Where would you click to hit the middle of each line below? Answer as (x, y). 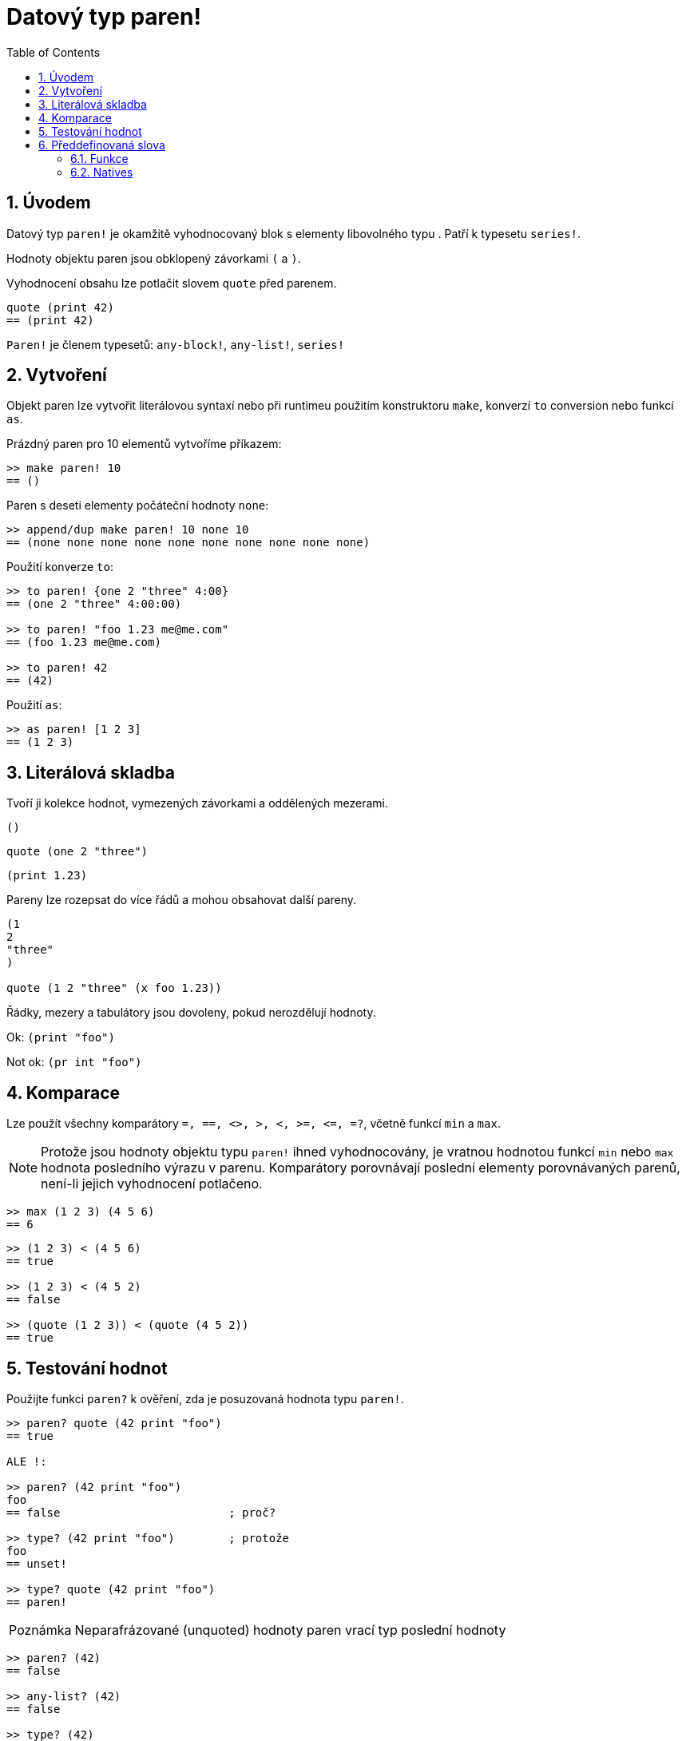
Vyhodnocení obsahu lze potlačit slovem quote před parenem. (172, 283)
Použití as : (34, 705)
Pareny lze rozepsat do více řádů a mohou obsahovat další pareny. (182, 900)
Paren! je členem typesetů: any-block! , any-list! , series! (176, 344)
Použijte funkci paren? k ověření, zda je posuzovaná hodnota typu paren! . (205, 1398)
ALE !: (27, 1461)
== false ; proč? (141, 1512)
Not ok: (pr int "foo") (74, 1062)
